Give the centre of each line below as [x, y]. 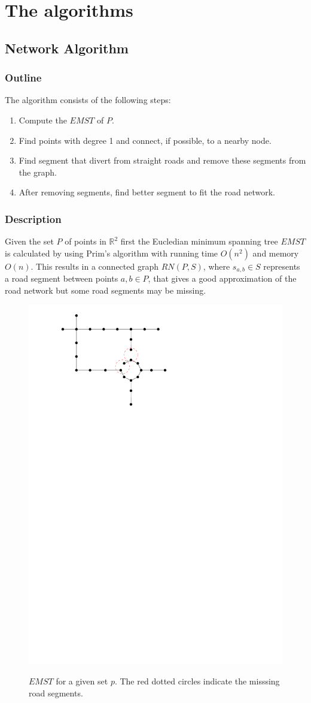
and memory [276, 253]
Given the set [29, 241]
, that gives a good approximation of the [222, 278]
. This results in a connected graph [94, 266]
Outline [23, 78]
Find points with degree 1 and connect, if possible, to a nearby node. [145, 140]
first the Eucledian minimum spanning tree [199, 241]
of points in [86, 241]
